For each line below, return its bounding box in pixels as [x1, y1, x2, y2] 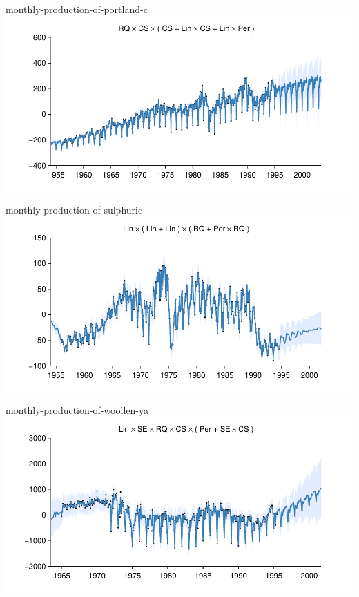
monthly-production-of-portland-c [6, 2, 148, 16]
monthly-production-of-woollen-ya [6, 403, 148, 417]
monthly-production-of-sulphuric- [6, 202, 146, 217]
